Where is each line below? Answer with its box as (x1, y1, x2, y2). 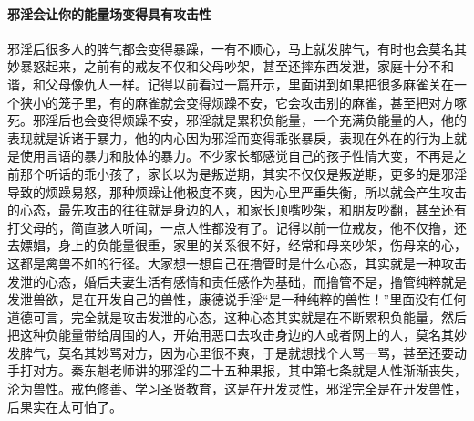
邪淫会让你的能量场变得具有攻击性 (7, 4, 211, 23)
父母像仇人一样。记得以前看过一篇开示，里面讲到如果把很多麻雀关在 (45, 74, 454, 93)
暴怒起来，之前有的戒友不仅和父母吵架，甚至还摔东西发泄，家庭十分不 (19, 57, 441, 76)
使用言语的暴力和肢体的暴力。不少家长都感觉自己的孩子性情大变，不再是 (19, 146, 454, 165)
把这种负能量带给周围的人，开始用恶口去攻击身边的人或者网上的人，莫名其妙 (7, 325, 467, 344)
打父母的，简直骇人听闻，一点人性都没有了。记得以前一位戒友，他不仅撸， (7, 217, 454, 237)
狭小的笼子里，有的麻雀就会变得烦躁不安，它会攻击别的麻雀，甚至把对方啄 (19, 92, 467, 111)
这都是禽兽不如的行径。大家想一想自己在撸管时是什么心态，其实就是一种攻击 (7, 253, 467, 272)
